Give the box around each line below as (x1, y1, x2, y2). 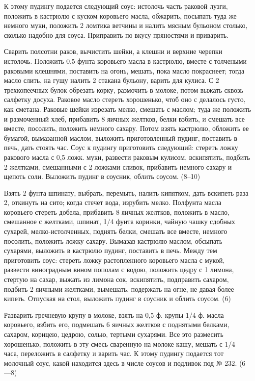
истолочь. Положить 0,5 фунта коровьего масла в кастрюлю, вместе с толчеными (4, 55, 247, 66)
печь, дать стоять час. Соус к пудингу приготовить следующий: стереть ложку (4, 142, 238, 152)
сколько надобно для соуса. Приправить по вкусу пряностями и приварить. (4, 29, 229, 40)
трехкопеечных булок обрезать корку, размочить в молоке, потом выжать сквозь (4, 84, 243, 95)
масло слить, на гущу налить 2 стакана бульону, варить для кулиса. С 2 (4, 75, 219, 85)
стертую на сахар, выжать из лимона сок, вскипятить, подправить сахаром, (4, 274, 229, 284)
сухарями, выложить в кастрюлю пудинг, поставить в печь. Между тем (4, 245, 217, 255)
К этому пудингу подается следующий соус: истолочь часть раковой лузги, (4, 1, 228, 11)
